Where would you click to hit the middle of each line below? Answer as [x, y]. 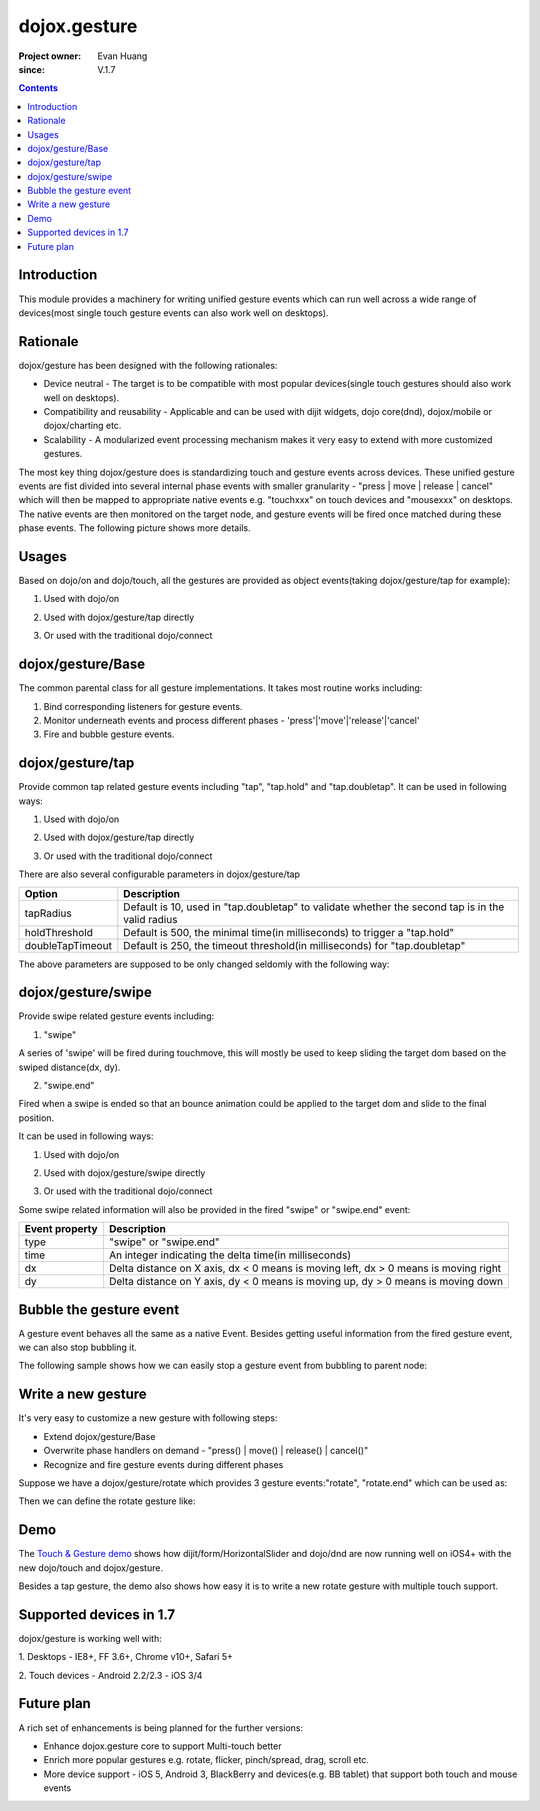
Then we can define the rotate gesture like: [107, 1501]
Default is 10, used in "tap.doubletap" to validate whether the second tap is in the [314, 907]
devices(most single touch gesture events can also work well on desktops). [173, 312]
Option [41, 893]
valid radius [150, 919]
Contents [38, 88]
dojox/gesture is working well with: [90, 1638]
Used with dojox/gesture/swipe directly [124, 1172]
